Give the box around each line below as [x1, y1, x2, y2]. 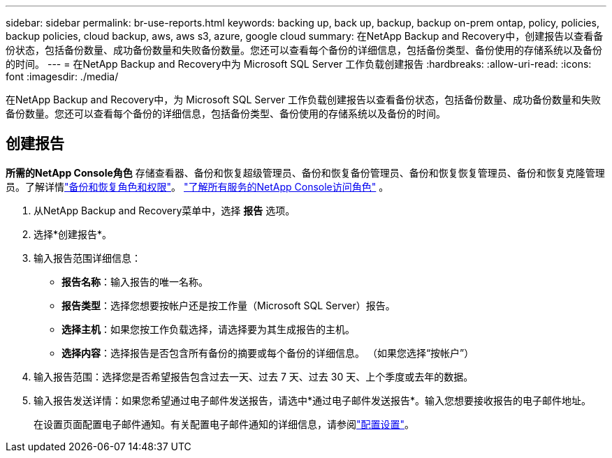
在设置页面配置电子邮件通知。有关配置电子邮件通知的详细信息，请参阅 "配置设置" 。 [34, 418, 415, 430]
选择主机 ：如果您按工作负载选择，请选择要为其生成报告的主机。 [61, 323, 355, 335]
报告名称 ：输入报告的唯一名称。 [61, 275, 208, 288]
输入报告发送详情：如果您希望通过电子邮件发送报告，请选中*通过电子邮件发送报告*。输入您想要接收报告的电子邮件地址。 [34, 394, 592, 406]
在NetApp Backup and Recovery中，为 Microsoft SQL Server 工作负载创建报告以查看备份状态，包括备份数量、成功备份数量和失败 [6, 94, 601, 105]
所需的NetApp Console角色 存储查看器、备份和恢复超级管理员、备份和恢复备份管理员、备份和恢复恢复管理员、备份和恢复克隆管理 [6, 166, 605, 179]
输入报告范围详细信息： [34, 251, 141, 264]
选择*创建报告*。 [34, 228, 112, 240]
